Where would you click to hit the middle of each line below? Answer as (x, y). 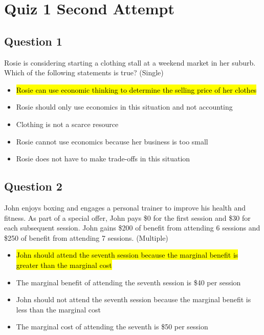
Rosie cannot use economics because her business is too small (112, 141)
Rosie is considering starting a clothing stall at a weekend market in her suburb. (130, 62)
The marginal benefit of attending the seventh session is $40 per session (128, 282)
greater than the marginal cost (64, 265)
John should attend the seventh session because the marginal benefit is (127, 255)
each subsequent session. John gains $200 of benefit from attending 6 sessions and (132, 228)
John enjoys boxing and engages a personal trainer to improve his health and (125, 207)
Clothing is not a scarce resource (67, 124)
